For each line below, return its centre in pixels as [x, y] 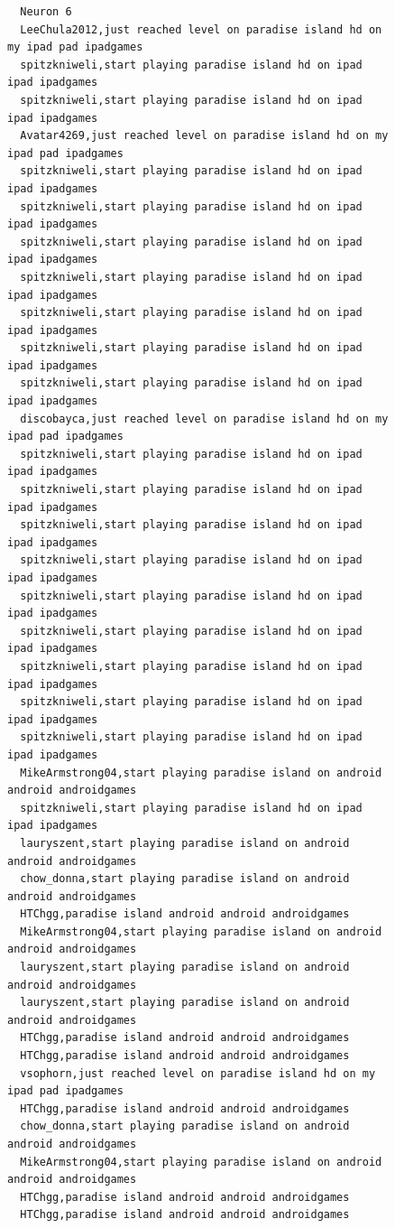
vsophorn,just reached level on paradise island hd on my [198, 1073]
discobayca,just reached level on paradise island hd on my [204, 419]
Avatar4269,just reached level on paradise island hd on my [204, 136]
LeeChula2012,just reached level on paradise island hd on [201, 29]
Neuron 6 [46, 12]
